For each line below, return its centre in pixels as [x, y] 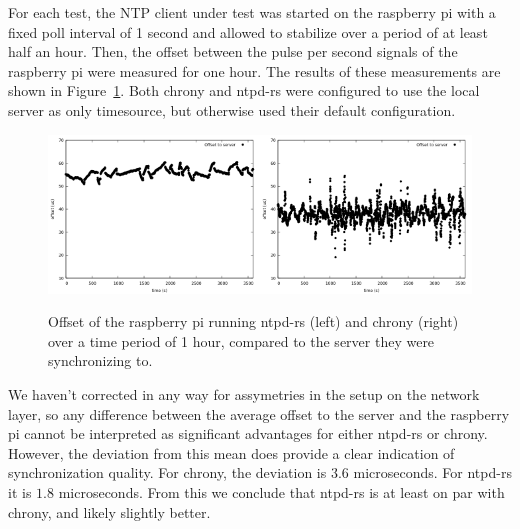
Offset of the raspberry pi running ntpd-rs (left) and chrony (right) [253, 321]
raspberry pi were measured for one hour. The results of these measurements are [254, 70]
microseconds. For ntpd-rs [432, 472]
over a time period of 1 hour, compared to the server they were [241, 340]
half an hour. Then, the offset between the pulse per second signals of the [233, 51]
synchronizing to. [100, 360]
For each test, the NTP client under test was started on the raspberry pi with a [252, 12]
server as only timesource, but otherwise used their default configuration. [232, 109]
